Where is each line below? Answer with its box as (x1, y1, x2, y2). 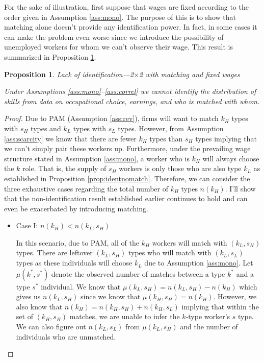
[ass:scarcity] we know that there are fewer (4, 133, 137, 143)
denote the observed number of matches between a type (51, 268, 225, 279)
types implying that (195, 133, 257, 143)
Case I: (16, 220, 38, 231)
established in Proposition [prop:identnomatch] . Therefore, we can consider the (4, 173, 250, 183)
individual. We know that (41, 281, 121, 292)
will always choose (202, 153, 259, 163)
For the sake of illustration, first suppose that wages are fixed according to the (4, 2, 249, 12)
